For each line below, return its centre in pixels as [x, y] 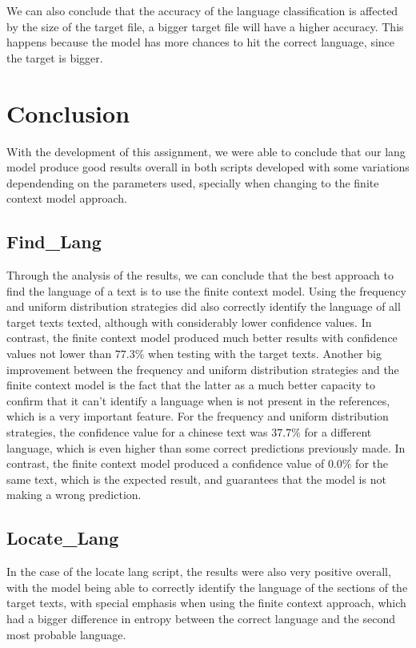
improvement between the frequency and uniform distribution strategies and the [203, 369]
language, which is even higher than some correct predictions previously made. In [206, 447]
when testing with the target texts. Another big [265, 354]
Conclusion [68, 113]
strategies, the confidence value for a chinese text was [137, 432]
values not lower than [59, 354]
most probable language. [66, 634]
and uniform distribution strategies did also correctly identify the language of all [204, 306]
